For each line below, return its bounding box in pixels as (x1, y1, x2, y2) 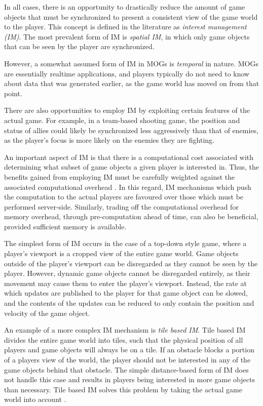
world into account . (4, 394, 66, 404)
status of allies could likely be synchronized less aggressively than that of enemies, (4, 125, 259, 135)
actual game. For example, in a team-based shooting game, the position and (4, 114, 240, 125)
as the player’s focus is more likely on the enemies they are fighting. (4, 135, 215, 145)
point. (4, 88, 22, 98)
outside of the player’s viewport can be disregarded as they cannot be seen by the (4, 258, 258, 268)
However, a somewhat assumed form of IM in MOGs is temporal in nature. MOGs (4, 58, 258, 68)
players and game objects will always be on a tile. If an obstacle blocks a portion (4, 344, 254, 355)
